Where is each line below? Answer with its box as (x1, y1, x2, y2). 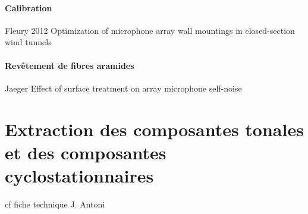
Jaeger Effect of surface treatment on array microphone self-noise (5, 81, 242, 94)
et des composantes (5, 140, 166, 164)
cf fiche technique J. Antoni (5, 197, 105, 210)
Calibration (5, 1, 52, 14)
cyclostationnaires (5, 163, 154, 187)
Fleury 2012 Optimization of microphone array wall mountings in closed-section (5, 24, 295, 36)
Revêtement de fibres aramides (5, 59, 134, 71)
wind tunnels (5, 36, 52, 48)
